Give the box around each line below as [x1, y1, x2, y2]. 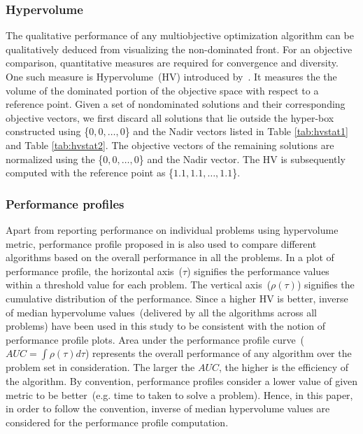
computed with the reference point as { [6, 165, 174, 180]
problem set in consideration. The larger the [6, 360, 195, 374]
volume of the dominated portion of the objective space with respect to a [6, 83, 319, 97]
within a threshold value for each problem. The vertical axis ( [6, 277, 271, 292]
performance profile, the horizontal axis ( [6, 263, 183, 278]
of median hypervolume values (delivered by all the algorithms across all [6, 304, 317, 319]
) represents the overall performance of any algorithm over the [85, 346, 352, 360]
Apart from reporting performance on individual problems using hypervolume [6, 222, 339, 237]
